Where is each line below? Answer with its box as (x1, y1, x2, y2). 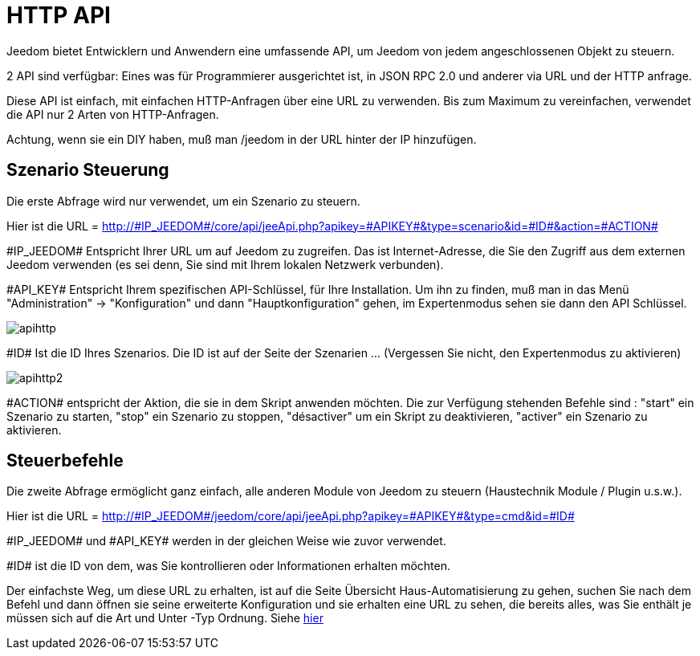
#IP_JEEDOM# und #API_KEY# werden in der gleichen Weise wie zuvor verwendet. (6, 534, 446, 548)
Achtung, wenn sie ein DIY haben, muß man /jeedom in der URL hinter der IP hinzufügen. (6, 132, 477, 146)
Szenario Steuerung (6, 160, 169, 181)
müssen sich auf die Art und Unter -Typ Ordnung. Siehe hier (6, 611, 324, 625)
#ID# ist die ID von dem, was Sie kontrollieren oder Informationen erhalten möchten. (6, 559, 450, 573)
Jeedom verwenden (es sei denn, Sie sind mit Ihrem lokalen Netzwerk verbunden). (6, 257, 444, 271)
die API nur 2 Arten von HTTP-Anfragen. (6, 107, 219, 121)
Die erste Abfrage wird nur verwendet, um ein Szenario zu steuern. (6, 194, 360, 208)
